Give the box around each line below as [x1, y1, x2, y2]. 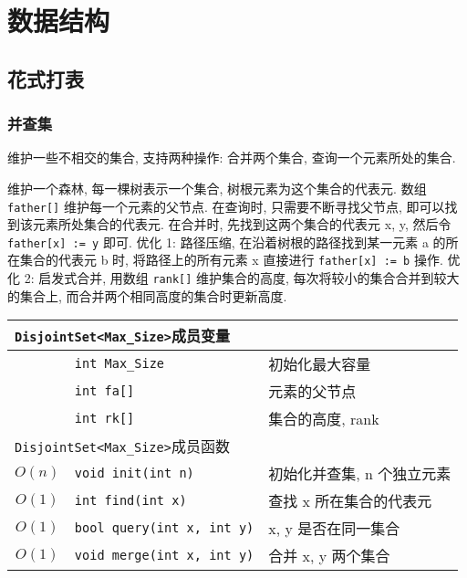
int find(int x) [74, 493, 187, 509]
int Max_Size [74, 356, 165, 372]
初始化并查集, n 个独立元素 [268, 463, 451, 485]
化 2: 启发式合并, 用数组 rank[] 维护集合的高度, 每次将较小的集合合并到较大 [7, 268, 460, 288]
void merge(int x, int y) [74, 548, 254, 563]
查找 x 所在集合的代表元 [268, 490, 432, 512]
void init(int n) [74, 466, 194, 481]
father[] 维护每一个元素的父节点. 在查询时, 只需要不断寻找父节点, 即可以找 [7, 196, 458, 215]
